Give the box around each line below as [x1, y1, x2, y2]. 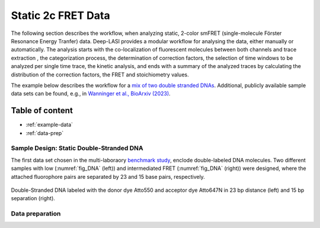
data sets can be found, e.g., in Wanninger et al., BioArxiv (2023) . [11, 90, 171, 97]
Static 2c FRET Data [11, 9, 110, 22]
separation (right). [11, 195, 56, 202]
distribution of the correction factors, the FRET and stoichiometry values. [11, 71, 189, 78]
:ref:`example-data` [25, 121, 73, 129]
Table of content [11, 105, 73, 115]
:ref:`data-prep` [25, 129, 64, 136]
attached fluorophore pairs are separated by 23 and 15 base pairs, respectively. [11, 173, 206, 180]
